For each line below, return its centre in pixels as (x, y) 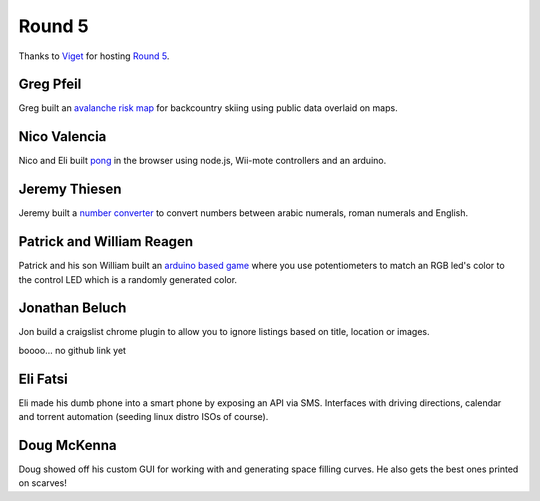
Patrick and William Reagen (106, 241)
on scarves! (42, 483)
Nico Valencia (62, 136)
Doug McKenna (67, 445)
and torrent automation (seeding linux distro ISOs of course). (143, 417)
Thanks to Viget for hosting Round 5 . (94, 56)
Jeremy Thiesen (70, 189)
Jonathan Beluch (72, 308)
